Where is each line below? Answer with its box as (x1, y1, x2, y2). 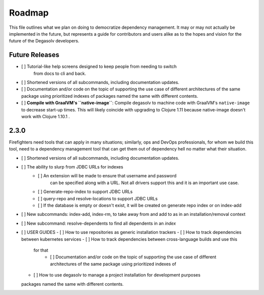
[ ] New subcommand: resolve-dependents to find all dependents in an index (21, 220, 176, 226)
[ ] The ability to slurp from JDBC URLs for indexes (21, 164, 123, 170)
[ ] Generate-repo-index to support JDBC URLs (38, 189, 133, 195)
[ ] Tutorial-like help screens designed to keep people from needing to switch (21, 63, 177, 69)
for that (33, 247, 48, 253)
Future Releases (9, 51, 60, 59)
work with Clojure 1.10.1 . (21, 113, 70, 119)
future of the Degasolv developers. (9, 38, 80, 44)
